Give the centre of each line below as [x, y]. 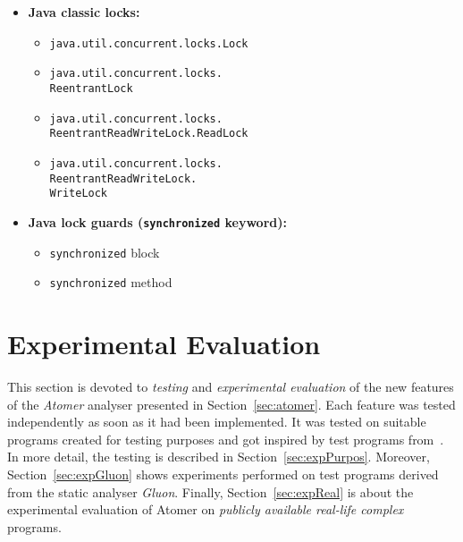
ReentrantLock [91, 88]
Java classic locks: [84, 12]
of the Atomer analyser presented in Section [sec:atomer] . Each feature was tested [231, 404]
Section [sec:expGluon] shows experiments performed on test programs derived [223, 474]
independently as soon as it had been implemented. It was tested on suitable [217, 422]
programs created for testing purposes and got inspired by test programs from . [226, 439]
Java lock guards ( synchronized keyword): [157, 221]
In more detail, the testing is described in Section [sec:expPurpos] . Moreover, [219, 457]
